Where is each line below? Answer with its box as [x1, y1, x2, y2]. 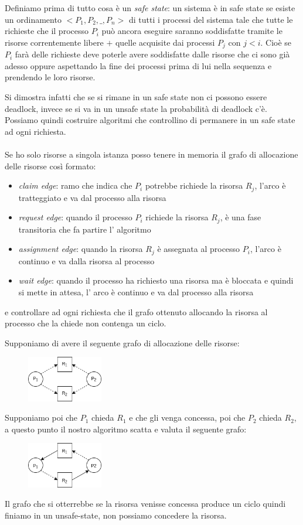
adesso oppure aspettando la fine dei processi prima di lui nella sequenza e [5, 59, 272, 71]
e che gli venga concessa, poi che [129, 411, 246, 424]
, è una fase [220, 211, 261, 223]
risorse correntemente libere [5, 36, 104, 48]
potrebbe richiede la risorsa [145, 179, 243, 192]
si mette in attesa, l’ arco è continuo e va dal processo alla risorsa [18, 285, 254, 298]
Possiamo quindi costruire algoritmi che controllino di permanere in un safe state [5, 114, 295, 126]
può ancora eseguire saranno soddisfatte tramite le [101, 25, 282, 37]
